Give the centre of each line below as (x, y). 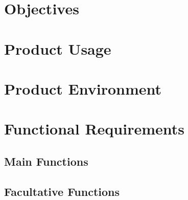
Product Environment (83, 88)
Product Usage (58, 48)
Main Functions (46, 161)
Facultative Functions (62, 191)
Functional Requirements (94, 129)
